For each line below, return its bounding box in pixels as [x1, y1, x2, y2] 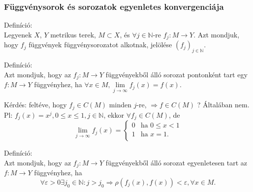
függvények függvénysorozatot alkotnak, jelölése [29, 39, 172, 50]
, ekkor [103, 109, 125, 120]
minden [109, 99, 131, 110]
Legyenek [4, 29, 32, 39]
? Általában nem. [197, 99, 250, 110]
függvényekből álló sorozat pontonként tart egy [105, 69, 248, 79]
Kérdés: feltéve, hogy [4, 99, 67, 110]
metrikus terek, [50, 29, 96, 39]
